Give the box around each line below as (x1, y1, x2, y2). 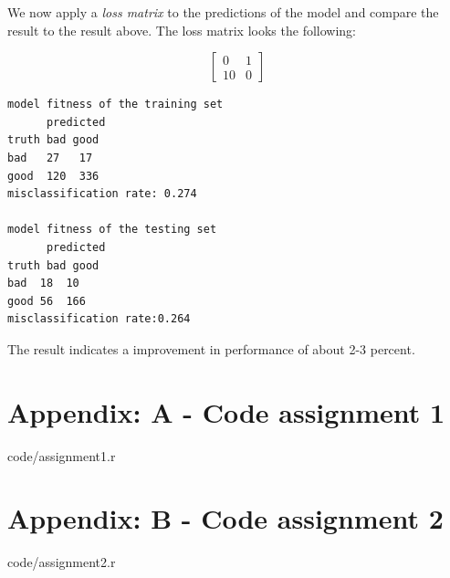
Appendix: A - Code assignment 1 (7, 393, 445, 430)
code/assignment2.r (7, 552, 116, 572)
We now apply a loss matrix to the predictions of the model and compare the (7, 3, 439, 21)
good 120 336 (7, 169, 99, 183)
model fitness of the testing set (7, 223, 217, 236)
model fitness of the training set (7, 98, 224, 111)
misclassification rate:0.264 (7, 312, 191, 326)
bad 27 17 (7, 151, 93, 164)
